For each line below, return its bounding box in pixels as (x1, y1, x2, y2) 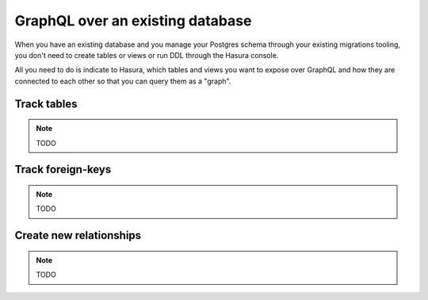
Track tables (14, 97, 78, 110)
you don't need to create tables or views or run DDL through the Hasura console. (14, 50, 279, 60)
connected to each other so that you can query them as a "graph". (14, 76, 231, 86)
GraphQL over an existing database (14, 12, 252, 29)
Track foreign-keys (14, 163, 112, 176)
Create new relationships (14, 229, 142, 242)
